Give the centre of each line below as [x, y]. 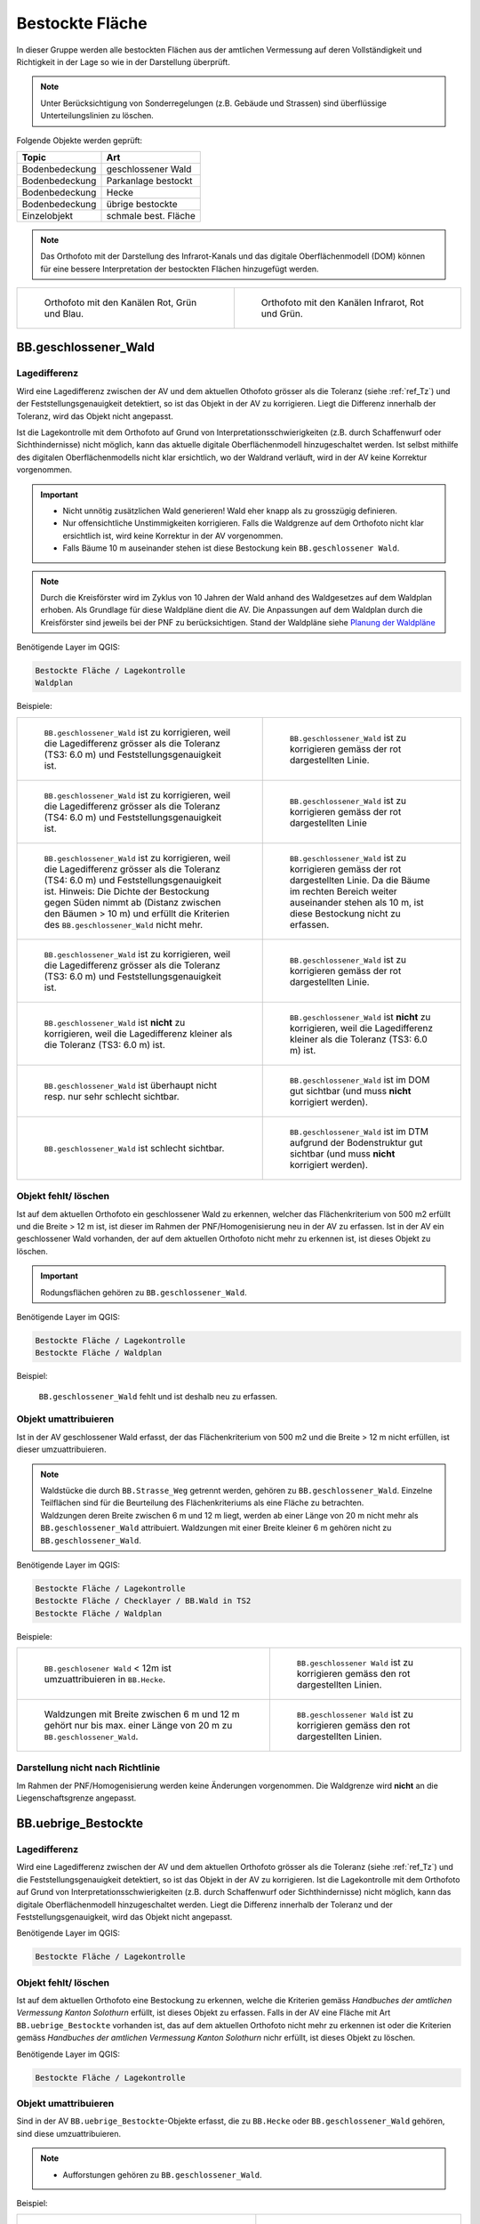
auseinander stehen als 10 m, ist [356, 902]
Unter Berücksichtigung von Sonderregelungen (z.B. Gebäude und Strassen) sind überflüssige [213, 103]
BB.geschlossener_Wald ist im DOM [360, 1079]
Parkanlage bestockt [149, 181]
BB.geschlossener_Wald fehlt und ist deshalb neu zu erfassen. [158, 1396]
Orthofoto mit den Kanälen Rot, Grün [120, 302]
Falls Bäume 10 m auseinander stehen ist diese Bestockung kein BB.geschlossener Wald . [231, 548]
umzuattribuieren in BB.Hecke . [105, 1680]
